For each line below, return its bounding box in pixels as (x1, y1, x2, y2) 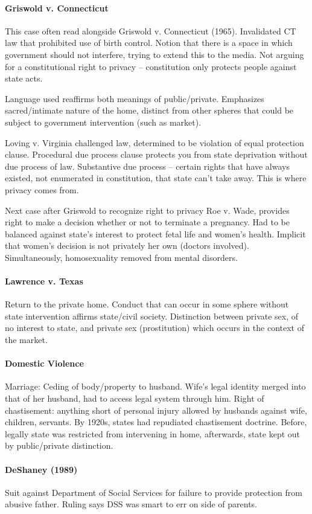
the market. (5, 333, 48, 346)
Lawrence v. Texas (5, 275, 83, 288)
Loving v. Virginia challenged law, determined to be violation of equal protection (5, 136, 304, 149)
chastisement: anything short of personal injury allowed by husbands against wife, (5, 403, 307, 416)
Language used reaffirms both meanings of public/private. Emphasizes (5, 92, 264, 104)
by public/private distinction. (5, 439, 113, 452)
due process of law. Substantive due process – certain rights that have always (5, 159, 290, 172)
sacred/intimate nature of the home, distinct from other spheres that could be (5, 104, 294, 117)
